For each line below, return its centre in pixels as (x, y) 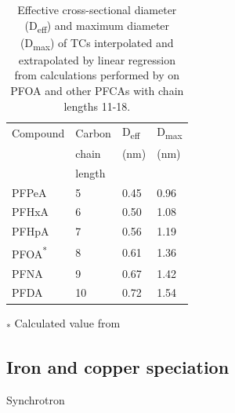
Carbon (93, 132)
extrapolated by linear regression (97, 59)
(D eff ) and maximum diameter (97, 26)
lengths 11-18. (97, 106)
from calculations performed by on (97, 75)
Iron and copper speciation (118, 367)
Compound (38, 132)
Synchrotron (36, 399)
